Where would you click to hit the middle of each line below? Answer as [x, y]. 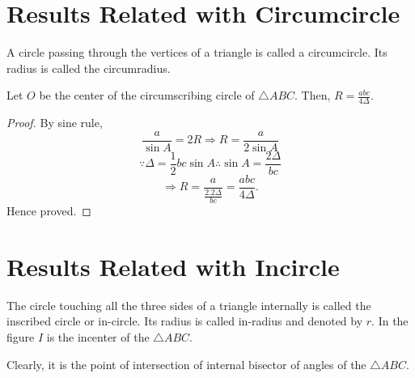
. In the [390, 321]
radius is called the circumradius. [89, 68]
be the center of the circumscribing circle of [147, 95]
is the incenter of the [98, 337]
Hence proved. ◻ [49, 211]
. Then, [313, 95]
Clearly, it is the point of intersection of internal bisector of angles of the [186, 364]
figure [21, 337]
